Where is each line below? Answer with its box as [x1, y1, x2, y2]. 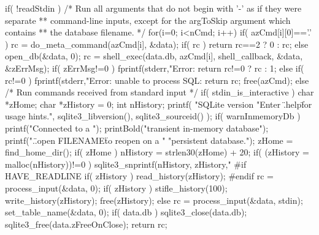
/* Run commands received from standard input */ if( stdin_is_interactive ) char [5, 86, 314, 99]
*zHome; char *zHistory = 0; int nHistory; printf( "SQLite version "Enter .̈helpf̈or [5, 97, 312, 110]
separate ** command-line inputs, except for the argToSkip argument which [5, 13, 291, 26]
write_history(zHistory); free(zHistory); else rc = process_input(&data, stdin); [5, 193, 303, 206]
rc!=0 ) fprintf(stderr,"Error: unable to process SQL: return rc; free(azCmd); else [5, 73, 309, 86]
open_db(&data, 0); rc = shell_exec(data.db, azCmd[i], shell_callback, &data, [5, 50, 303, 62]
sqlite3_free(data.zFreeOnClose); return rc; [5, 217, 167, 230]
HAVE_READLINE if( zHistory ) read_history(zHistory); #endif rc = [5, 170, 274, 182]
